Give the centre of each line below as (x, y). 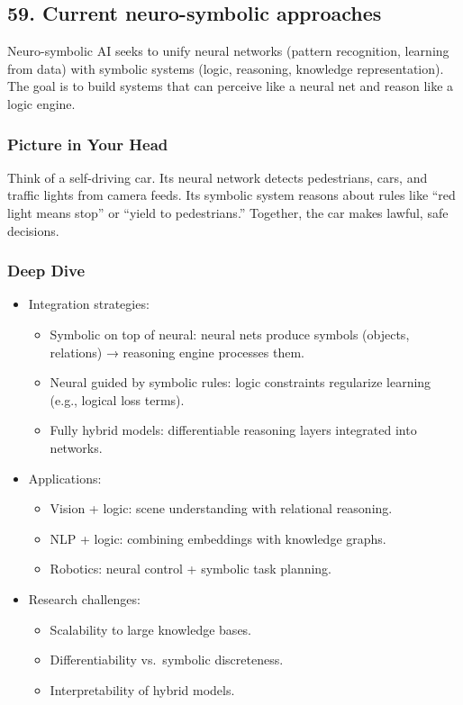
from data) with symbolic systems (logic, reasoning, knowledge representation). (226, 68)
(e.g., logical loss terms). (117, 399)
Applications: (65, 478)
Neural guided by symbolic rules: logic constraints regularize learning (241, 382)
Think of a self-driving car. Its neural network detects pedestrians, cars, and (218, 177)
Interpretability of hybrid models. (142, 689)
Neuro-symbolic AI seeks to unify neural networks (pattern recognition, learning (228, 51)
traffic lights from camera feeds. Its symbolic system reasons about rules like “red (231, 195)
